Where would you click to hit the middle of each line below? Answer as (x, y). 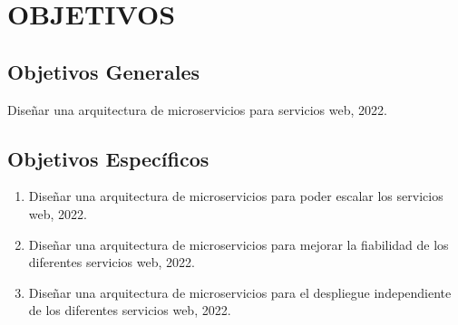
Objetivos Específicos (108, 158)
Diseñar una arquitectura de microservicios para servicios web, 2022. (197, 109)
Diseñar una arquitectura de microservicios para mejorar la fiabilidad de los (239, 244)
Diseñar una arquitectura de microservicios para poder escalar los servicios (236, 196)
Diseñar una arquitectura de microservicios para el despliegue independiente (240, 292)
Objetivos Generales (104, 71)
